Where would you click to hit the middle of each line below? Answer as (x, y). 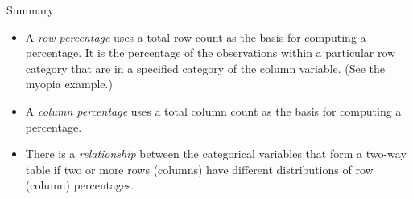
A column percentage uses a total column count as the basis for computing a (213, 110)
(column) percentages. (80, 185)
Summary (30, 10)
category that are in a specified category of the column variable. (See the (205, 68)
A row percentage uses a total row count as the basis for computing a (196, 37)
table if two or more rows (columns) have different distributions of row (199, 169)
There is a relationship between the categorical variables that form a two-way (216, 154)
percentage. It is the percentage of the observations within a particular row (211, 53)
